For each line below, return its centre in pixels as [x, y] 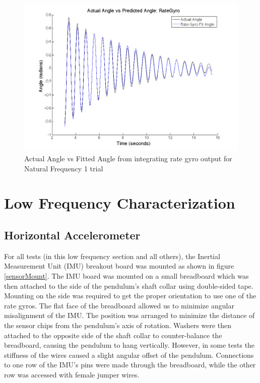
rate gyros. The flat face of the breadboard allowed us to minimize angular [119, 305]
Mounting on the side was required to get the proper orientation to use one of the [130, 296]
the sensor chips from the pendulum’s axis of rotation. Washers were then [118, 325]
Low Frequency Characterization [120, 203]
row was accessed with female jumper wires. [72, 374]
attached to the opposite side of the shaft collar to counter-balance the [113, 335]
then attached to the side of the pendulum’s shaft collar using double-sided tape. [129, 285]
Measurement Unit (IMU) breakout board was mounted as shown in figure [119, 266]
